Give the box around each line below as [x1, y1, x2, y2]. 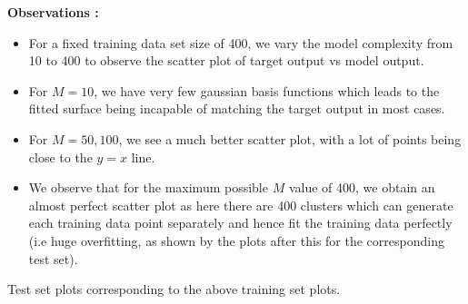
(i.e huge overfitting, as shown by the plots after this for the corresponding [28, 230, 444, 250]
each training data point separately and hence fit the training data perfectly [28, 213, 453, 232]
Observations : [7, 3, 99, 21]
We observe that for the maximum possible [28, 178, 268, 197]
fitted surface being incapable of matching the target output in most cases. [28, 99, 445, 118]
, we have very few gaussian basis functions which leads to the [94, 81, 440, 100]
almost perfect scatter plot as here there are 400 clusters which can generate [28, 195, 453, 214]
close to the [28, 147, 93, 166]
